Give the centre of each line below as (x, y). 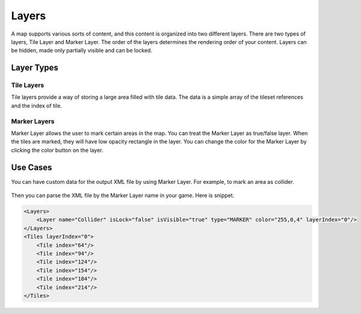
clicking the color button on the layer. (57, 150)
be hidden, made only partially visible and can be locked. (82, 51)
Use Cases (32, 167)
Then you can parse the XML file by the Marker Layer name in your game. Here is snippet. (123, 195)
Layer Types (35, 68)
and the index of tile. (37, 105)
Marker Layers (33, 121)
